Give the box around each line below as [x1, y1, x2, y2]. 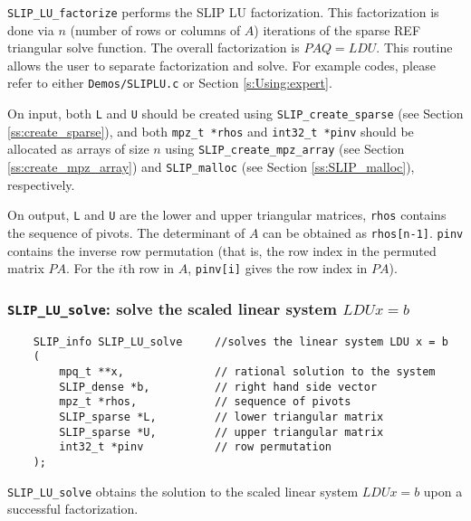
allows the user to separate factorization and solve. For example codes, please [7, 55, 436, 74]
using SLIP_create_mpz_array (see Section [165, 139, 405, 158]
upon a [423, 481, 463, 500]
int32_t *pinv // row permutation [59, 440, 332, 454]
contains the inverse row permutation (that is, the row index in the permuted [7, 241, 437, 260]
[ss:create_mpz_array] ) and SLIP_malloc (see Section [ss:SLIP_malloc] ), [7, 157, 415, 176]
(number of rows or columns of [70, 20, 241, 39]
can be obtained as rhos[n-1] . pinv [263, 223, 464, 242]
